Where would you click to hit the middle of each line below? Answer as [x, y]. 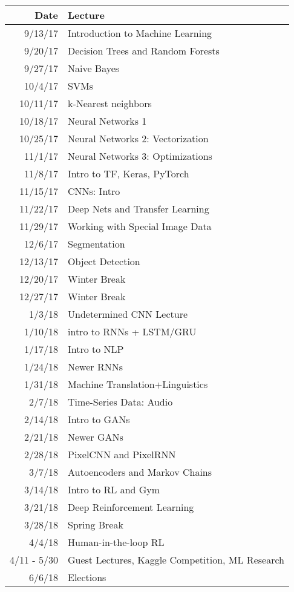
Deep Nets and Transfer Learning [138, 209]
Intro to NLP [96, 349]
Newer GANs [95, 437]
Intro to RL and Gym [114, 489]
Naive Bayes [93, 68]
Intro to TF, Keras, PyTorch [128, 173]
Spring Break [95, 525]
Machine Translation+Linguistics [138, 384]
